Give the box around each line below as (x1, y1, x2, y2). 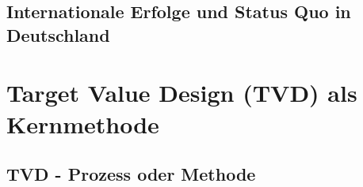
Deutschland (6, 22, 110, 47)
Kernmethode (6, 107, 159, 140)
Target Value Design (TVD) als (6, 77, 357, 109)
